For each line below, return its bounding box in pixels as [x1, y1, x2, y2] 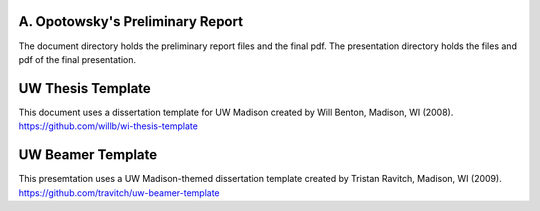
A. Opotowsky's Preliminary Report [18, 13, 244, 30]
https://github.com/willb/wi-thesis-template [18, 120, 199, 132]
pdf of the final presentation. [18, 53, 137, 65]
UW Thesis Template [18, 80, 152, 97]
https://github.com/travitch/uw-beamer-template [18, 186, 220, 199]
